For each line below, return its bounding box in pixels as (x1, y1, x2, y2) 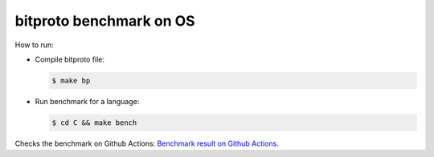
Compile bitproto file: (35, 54, 104, 64)
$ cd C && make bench (51, 118, 137, 127)
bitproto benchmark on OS (14, 12, 196, 30)
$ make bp (51, 76, 91, 85)
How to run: (14, 40, 54, 50)
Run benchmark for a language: (35, 96, 140, 106)
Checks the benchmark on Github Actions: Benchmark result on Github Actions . (14, 139, 279, 148)
